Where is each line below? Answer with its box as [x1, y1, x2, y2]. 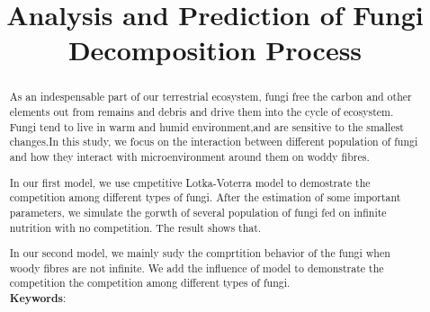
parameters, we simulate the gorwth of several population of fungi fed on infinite [9, 204, 387, 219]
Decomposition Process [67, 31, 363, 68]
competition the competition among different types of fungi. [9, 275, 291, 290]
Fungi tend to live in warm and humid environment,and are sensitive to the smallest [9, 119, 404, 134]
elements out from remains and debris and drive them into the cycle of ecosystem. [9, 104, 394, 120]
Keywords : [9, 290, 67, 307]
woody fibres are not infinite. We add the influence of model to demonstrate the [9, 260, 384, 275]
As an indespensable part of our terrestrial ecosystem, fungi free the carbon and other [9, 89, 412, 104]
